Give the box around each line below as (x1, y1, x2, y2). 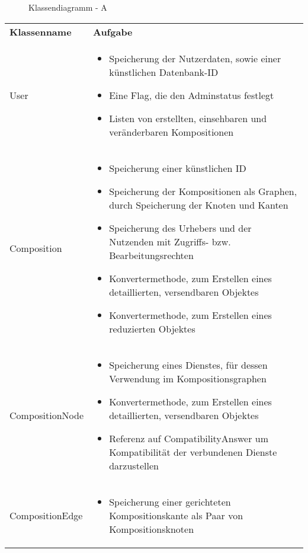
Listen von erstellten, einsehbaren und (109, 111, 267, 125)
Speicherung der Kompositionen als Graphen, (109, 184, 297, 198)
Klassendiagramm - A (28, 1, 107, 13)
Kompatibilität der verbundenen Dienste (109, 445, 277, 459)
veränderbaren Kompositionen (109, 124, 234, 139)
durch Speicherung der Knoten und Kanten (109, 197, 288, 212)
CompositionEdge (9, 508, 83, 522)
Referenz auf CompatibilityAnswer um (109, 431, 269, 445)
